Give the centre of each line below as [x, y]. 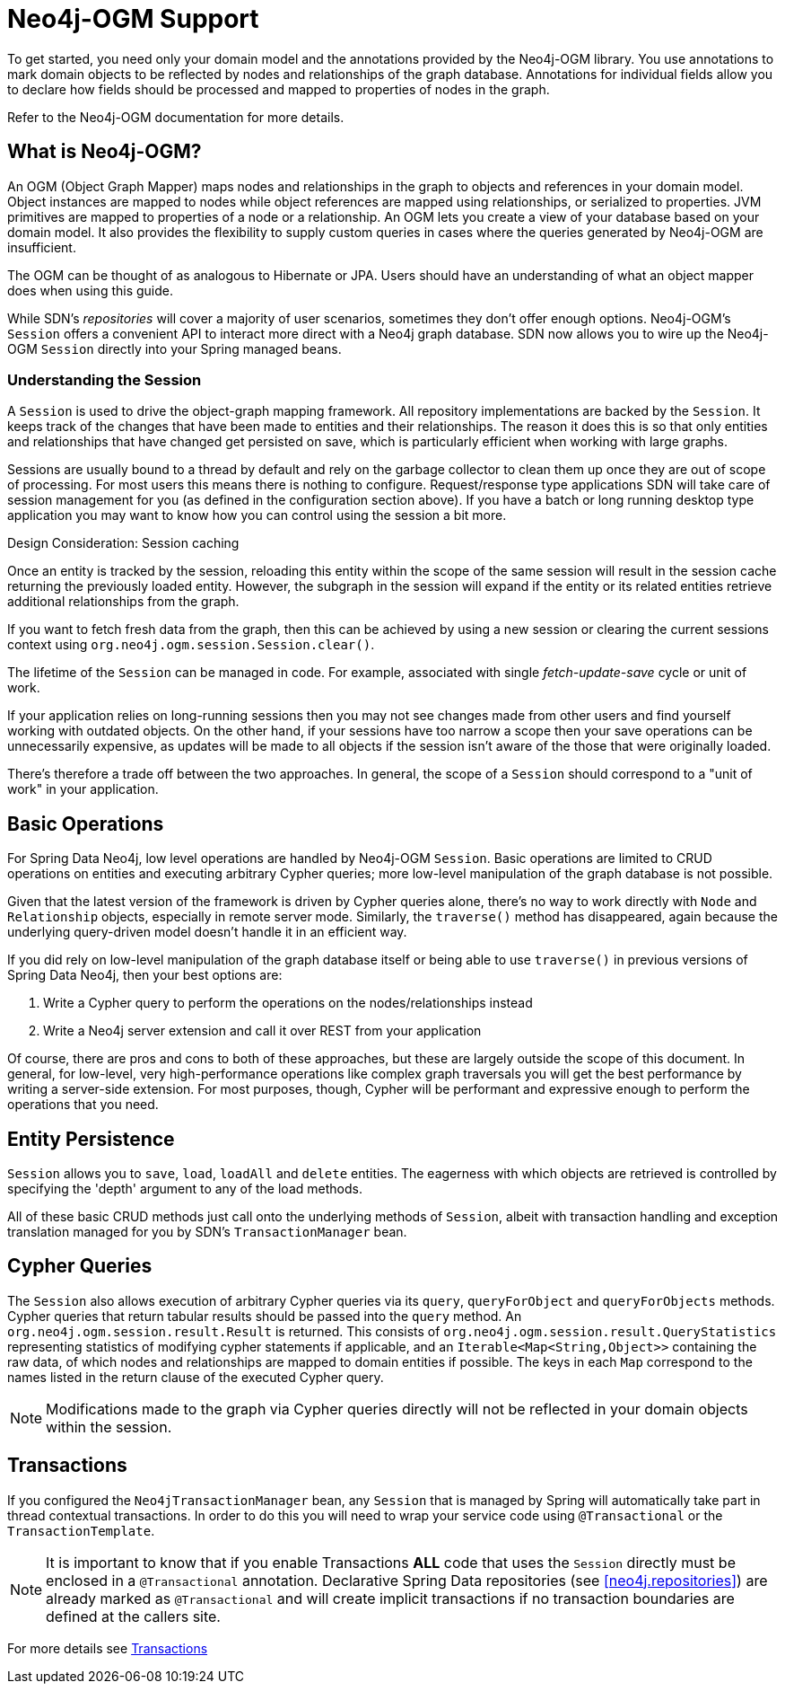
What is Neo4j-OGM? [105, 152]
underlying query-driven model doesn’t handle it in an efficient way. [207, 932]
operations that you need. [83, 1105]
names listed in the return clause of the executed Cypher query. [196, 1377]
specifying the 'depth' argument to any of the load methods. [185, 1189]
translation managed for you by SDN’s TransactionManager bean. [207, 1232]
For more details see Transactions [108, 1648]
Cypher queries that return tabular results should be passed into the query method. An [265, 1316]
